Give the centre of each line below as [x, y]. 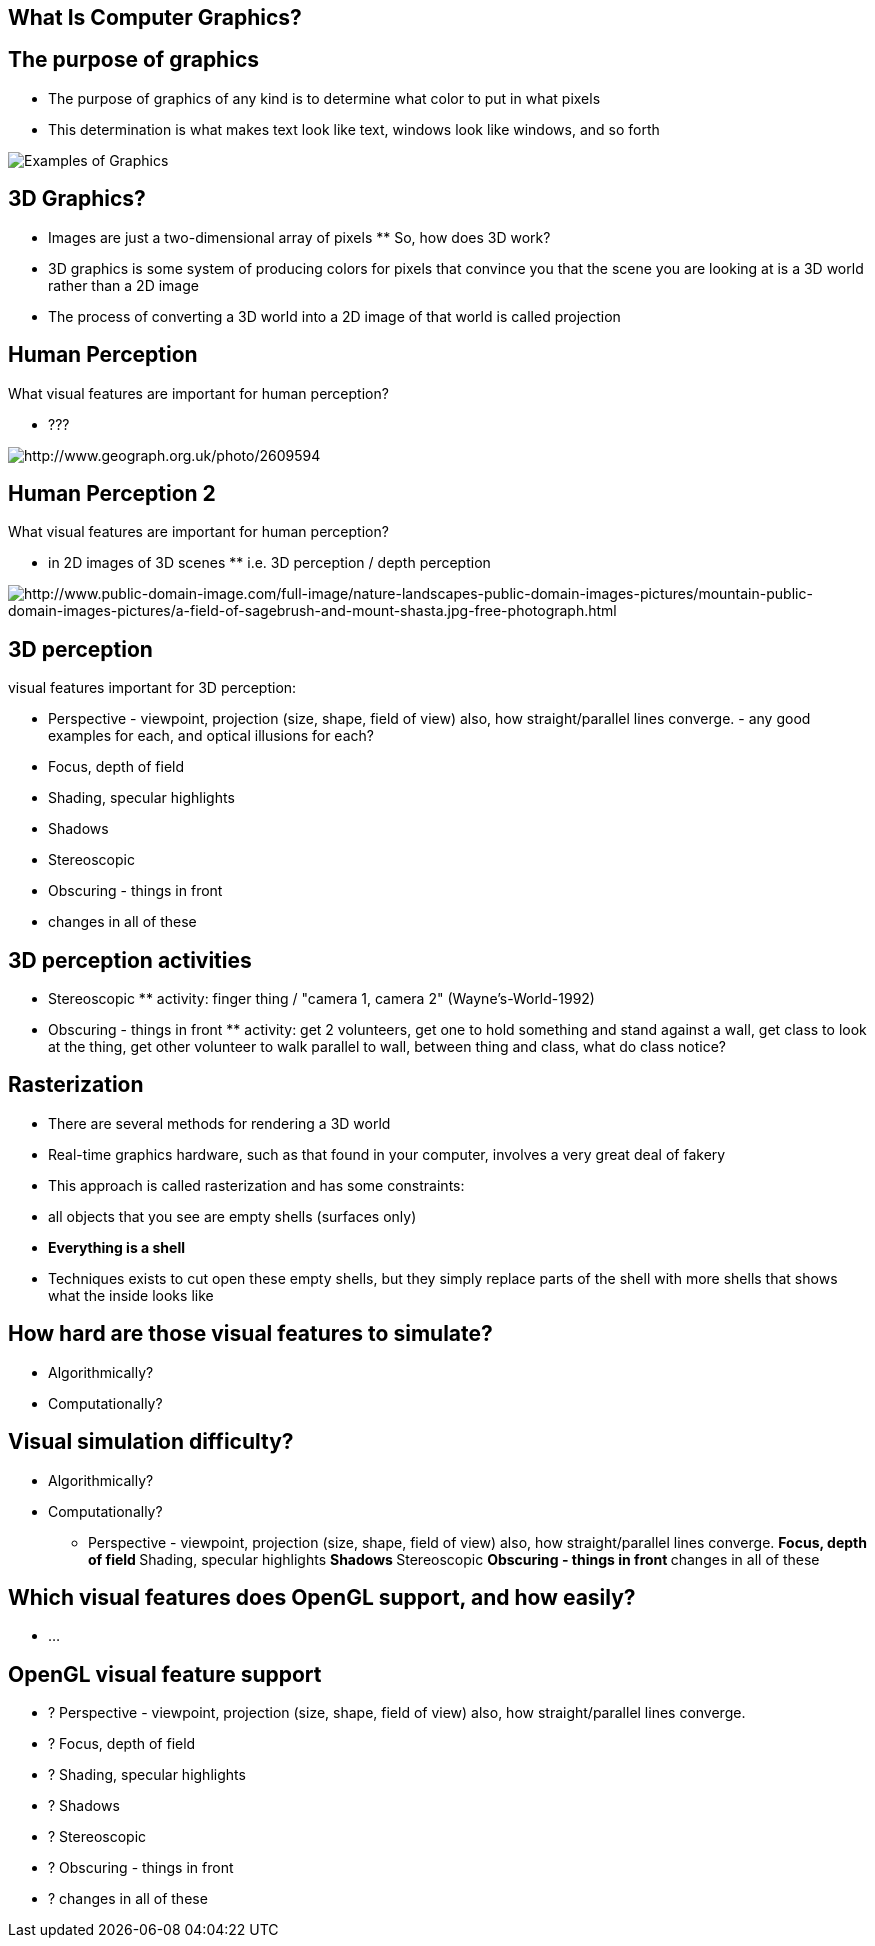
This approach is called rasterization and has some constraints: [256, 1185]
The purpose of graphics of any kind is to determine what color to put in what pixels [324, 98]
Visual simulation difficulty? [151, 1442]
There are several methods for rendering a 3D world [219, 1123]
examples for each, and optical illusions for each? [211, 736]
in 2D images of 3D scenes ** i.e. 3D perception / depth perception [269, 563]
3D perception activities [130, 960]
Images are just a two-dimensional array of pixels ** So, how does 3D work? [299, 237]
